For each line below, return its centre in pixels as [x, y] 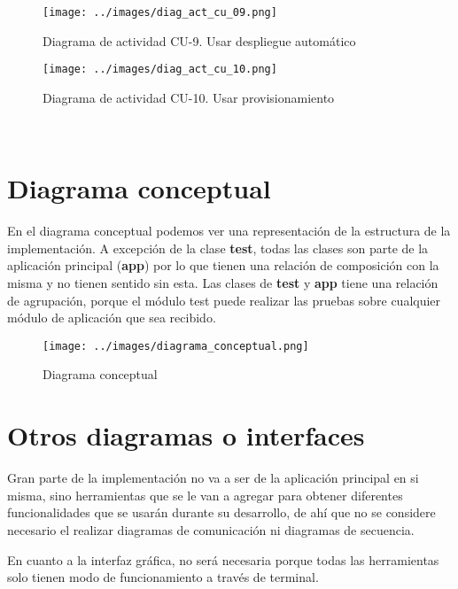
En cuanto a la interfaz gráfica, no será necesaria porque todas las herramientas [223, 559]
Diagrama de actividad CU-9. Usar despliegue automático [199, 40]
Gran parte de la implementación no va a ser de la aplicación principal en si [213, 478]
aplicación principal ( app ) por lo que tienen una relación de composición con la [223, 265]
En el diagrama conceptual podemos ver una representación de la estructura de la [229, 231]
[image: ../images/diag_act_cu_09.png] [160, 12]
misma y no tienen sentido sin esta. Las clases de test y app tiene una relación [223, 283]
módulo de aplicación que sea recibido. [112, 318]
